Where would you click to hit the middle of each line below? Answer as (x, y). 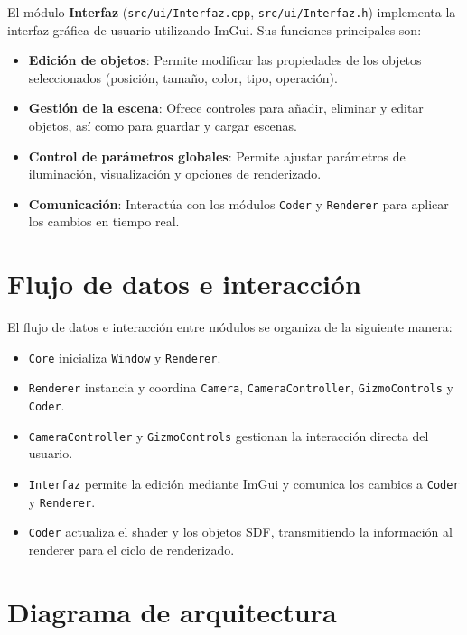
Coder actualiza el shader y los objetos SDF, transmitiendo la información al (240, 532)
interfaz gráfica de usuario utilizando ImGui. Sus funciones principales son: (215, 29)
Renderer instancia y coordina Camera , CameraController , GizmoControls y (241, 387)
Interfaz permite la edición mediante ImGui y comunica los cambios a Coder (244, 483)
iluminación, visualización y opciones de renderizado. (175, 174)
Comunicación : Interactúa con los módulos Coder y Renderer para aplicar (238, 203)
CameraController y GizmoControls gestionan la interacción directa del (229, 435)
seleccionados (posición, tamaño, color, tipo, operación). (183, 77)
